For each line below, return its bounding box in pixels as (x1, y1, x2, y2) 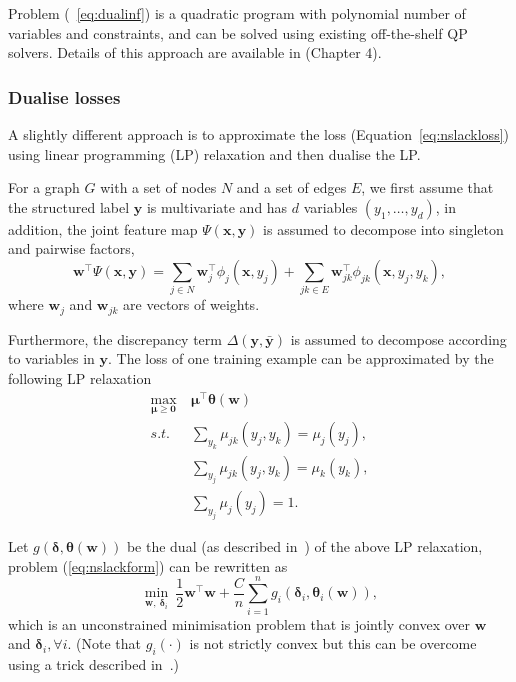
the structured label (8, 196, 130, 217)
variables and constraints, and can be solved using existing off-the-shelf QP (8, 22, 468, 43)
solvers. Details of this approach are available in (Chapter (8, 42, 361, 63)
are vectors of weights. (123, 294, 260, 315)
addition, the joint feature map (8, 218, 198, 239)
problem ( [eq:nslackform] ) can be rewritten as (8, 555, 288, 576)
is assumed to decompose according (290, 328, 507, 349)
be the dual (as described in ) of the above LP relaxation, (126, 536, 483, 557)
